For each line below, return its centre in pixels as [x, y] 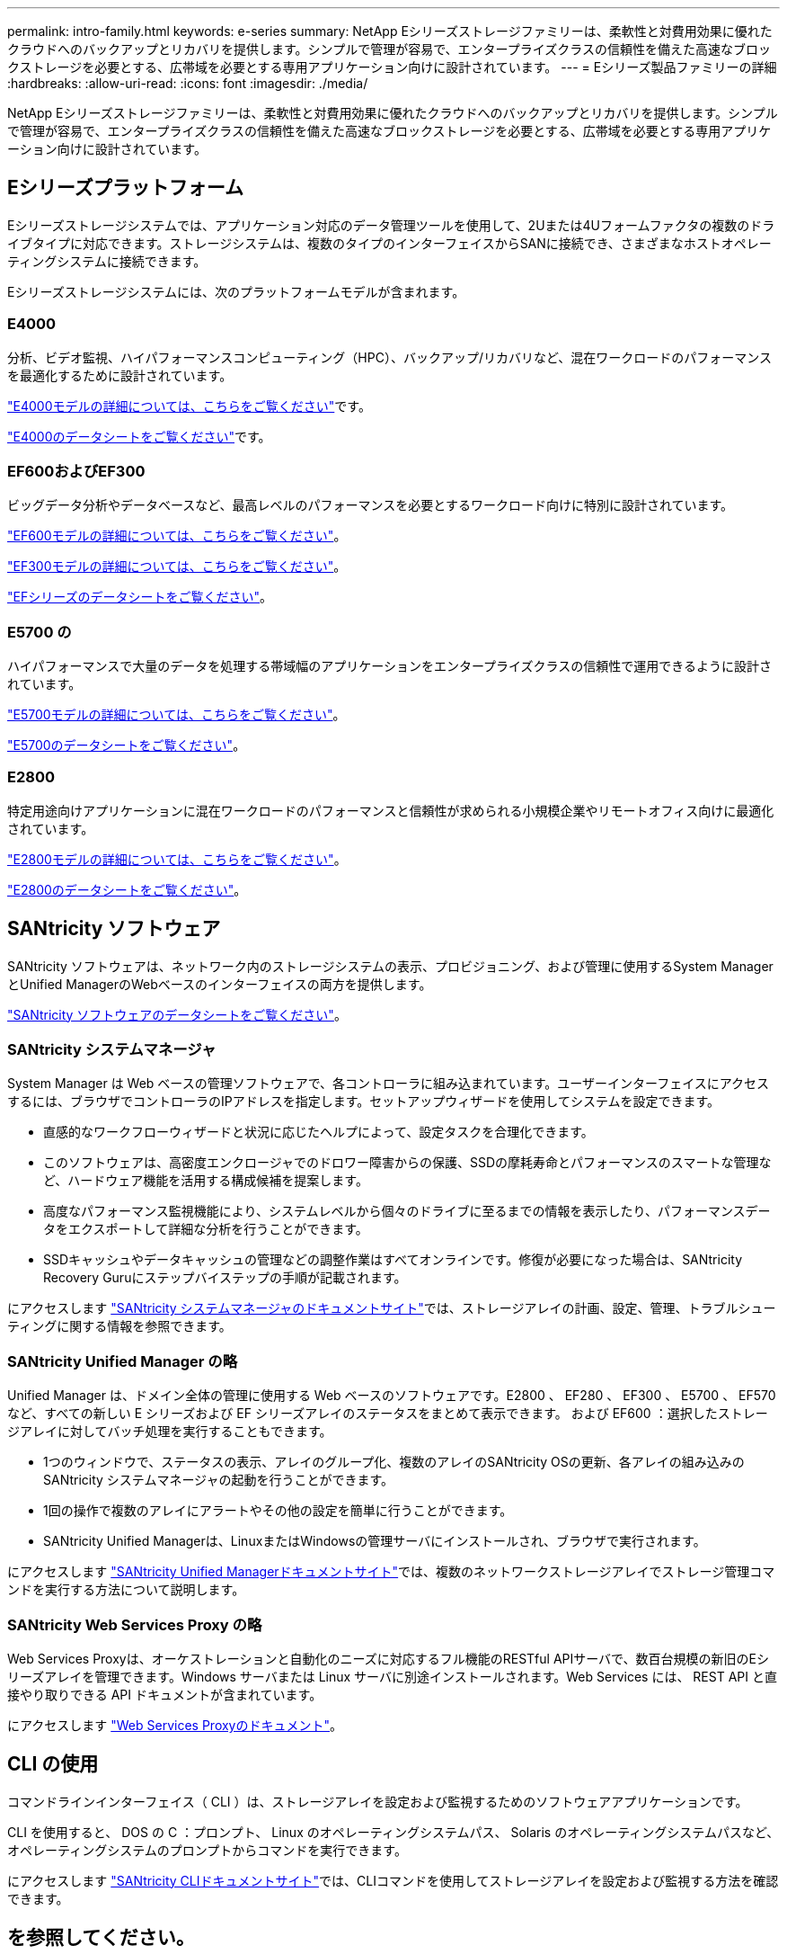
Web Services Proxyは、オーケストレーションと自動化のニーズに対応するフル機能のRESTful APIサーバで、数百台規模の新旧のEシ [388, 1658]
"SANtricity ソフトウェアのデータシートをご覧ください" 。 [177, 1014]
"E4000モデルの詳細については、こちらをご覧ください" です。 [189, 406]
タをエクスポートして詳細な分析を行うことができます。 [206, 1229]
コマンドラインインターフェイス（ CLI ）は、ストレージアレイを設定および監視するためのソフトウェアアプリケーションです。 [378, 1801]
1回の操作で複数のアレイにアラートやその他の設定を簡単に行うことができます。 [278, 1511]
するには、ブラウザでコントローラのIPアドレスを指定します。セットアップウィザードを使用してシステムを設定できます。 [364, 1102]
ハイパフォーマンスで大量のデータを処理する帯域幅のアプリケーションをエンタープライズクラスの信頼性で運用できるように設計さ [390, 666]
